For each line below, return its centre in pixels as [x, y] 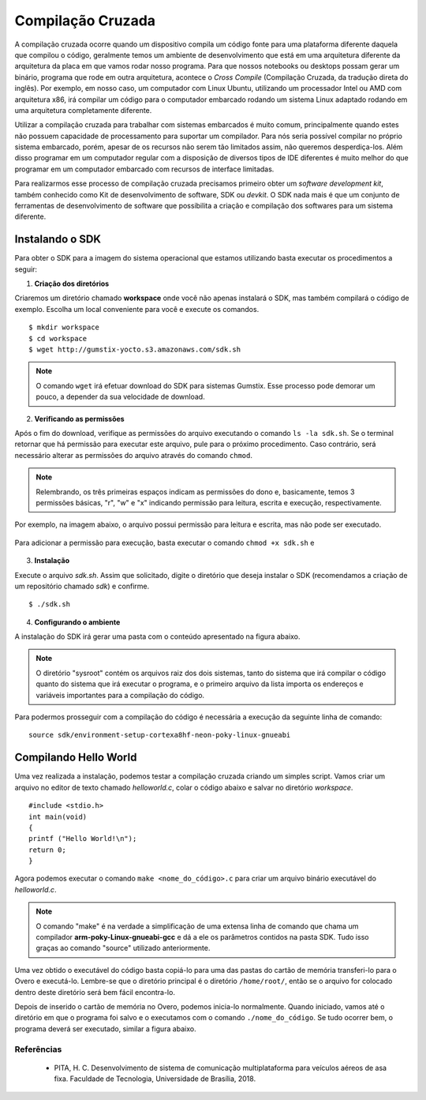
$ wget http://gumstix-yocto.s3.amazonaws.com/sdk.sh [135, 350]
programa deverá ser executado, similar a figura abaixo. [105, 1029]
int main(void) [58, 817]
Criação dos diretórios [72, 283]
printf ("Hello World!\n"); [83, 839]
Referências [38, 1049]
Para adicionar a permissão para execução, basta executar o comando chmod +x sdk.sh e [164, 542]
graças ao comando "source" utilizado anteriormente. [123, 948]
